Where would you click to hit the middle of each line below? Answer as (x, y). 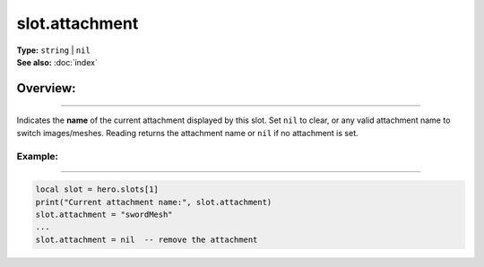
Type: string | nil (54, 50)
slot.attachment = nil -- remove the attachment (147, 239)
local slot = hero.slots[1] (97, 189)
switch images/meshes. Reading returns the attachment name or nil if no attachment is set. (187, 133)
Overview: (46, 88)
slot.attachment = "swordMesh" (104, 215)
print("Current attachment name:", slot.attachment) (154, 202)
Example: (37, 156)
